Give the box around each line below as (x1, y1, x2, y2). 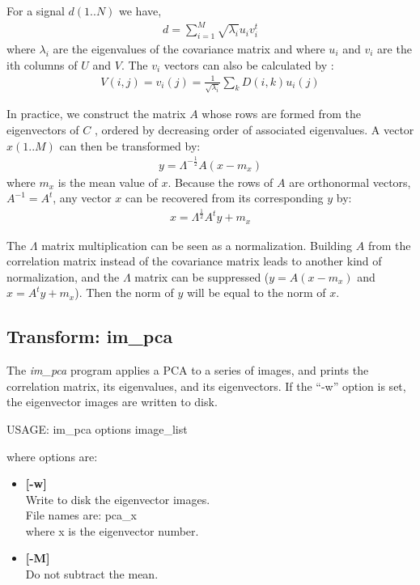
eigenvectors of (6, 121, 79, 138)
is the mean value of (57, 173, 158, 190)
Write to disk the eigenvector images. (25, 490, 210, 507)
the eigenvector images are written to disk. (6, 393, 218, 410)
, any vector (53, 189, 112, 206)
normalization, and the (6, 268, 120, 285)
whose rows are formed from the (202, 105, 361, 122)
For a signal (6, 2, 65, 19)
